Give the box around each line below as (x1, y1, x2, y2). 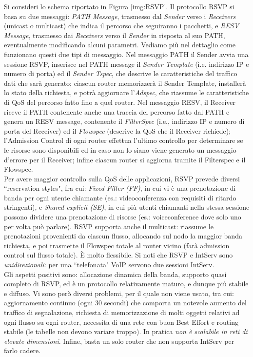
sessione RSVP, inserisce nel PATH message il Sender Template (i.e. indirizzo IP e (4, 59, 249, 69)
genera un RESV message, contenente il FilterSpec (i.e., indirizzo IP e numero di (4, 116, 245, 126)
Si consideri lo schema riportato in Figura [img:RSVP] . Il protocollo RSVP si (4, 1, 234, 11)
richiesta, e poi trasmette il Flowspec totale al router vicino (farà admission (4, 240, 230, 250)
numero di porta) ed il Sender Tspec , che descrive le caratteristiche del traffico (4, 68, 237, 79)
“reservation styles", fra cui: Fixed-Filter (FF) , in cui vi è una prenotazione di (4, 183, 236, 193)
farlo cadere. (4, 345, 41, 356)
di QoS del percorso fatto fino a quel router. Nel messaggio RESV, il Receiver (4, 97, 236, 107)
